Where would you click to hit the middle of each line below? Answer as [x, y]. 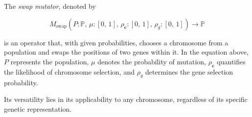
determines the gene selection [189, 71]
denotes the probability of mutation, [152, 61]
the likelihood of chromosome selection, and [69, 71]
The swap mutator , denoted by [50, 6]
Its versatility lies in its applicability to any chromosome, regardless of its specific [126, 99]
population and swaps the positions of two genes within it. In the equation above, [126, 52]
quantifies [231, 61]
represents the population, [50, 61]
